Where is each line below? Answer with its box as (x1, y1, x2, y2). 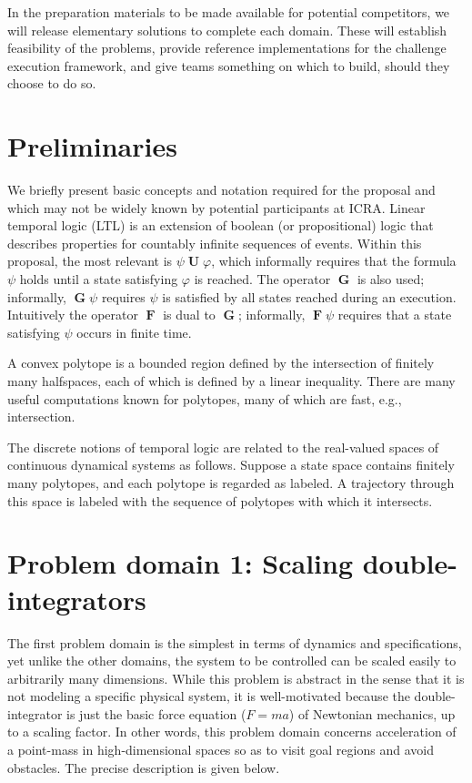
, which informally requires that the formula (211, 251, 457, 270)
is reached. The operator (194, 269, 331, 289)
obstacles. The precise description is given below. (7, 758, 280, 777)
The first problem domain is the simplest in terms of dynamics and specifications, (7, 633, 462, 652)
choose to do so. (7, 74, 96, 93)
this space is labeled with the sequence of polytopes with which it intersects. (7, 491, 433, 510)
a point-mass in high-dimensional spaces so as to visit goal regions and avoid (7, 740, 434, 759)
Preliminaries (7, 127, 177, 165)
